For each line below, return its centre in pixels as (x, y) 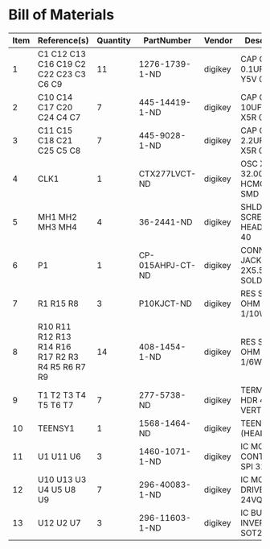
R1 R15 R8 (58, 303)
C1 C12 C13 (62, 54)
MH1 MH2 (57, 217)
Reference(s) (63, 40)
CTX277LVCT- (168, 173)
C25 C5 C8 (59, 151)
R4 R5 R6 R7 (62, 366)
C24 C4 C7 (59, 117)
